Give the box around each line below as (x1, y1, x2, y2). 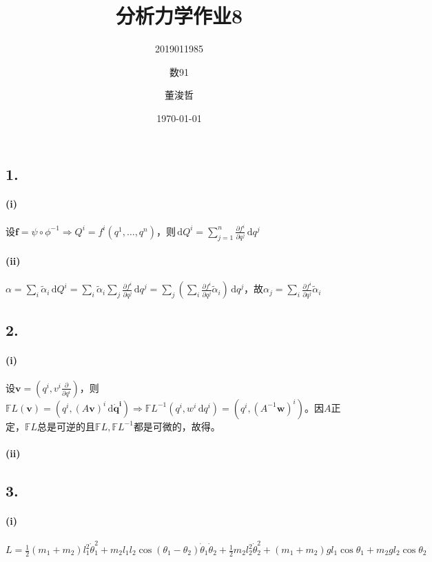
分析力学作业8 (115, 1, 243, 30)
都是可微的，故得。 (133, 419, 220, 433)
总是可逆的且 (37, 419, 96, 433)
